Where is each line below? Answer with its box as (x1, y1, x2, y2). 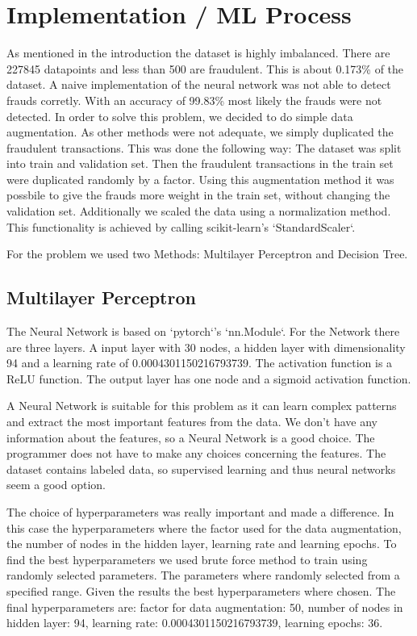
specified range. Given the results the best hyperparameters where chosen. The (6, 582, 396, 599)
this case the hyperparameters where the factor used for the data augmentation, (6, 519, 402, 536)
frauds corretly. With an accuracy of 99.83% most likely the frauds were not (6, 91, 382, 108)
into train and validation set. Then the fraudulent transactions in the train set (6, 155, 394, 172)
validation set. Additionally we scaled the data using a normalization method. (6, 203, 391, 220)
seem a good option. (6, 476, 106, 493)
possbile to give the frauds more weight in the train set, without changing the (6, 186, 390, 203)
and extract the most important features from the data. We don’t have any (6, 413, 377, 430)
